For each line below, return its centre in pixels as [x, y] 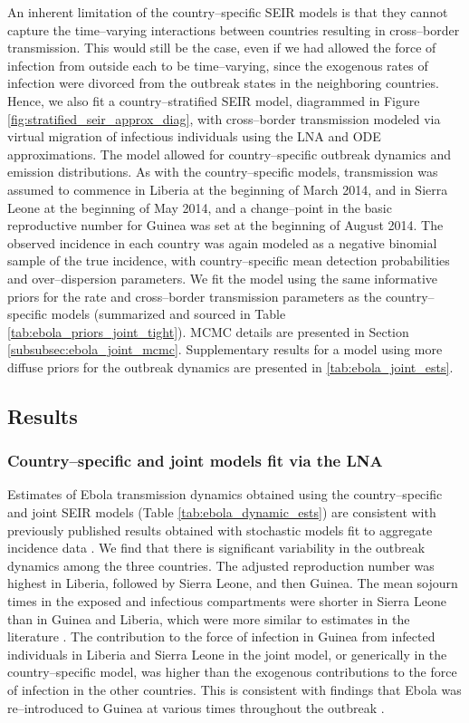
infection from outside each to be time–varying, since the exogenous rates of [218, 65]
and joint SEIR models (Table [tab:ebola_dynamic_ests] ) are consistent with [222, 512]
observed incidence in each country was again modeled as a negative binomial [222, 242]
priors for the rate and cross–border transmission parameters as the [195, 296]
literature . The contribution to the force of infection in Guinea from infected [221, 636]
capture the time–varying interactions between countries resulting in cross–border [234, 29]
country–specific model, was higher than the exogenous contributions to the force [232, 672]
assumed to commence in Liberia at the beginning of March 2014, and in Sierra [228, 189]
